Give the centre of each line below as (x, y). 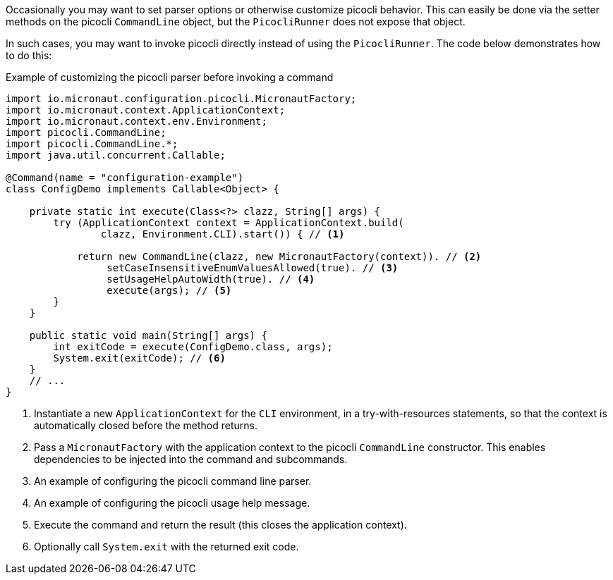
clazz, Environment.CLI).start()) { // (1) (223, 234)
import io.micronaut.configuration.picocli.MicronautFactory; (181, 99)
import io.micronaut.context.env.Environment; (136, 121)
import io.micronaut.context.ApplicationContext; (146, 110)
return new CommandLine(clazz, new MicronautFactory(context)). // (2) (279, 257)
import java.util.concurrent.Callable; (116, 155)
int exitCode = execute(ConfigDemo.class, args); (193, 347)
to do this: (29, 55)
